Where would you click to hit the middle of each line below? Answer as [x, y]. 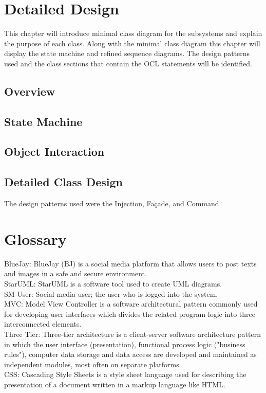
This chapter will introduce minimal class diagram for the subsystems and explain [133, 33]
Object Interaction [54, 151]
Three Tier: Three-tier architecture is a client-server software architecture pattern [132, 334]
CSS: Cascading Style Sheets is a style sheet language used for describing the [125, 374]
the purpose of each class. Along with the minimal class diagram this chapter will [132, 43]
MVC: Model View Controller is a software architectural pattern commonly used [131, 304]
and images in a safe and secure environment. [75, 273]
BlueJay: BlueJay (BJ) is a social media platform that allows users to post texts [130, 263]
